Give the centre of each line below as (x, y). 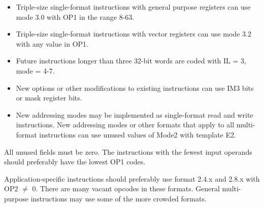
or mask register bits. (49, 98)
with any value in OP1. (52, 43)
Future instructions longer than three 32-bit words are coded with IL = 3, (131, 61)
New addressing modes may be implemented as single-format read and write (135, 114)
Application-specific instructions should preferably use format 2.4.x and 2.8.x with (132, 178)
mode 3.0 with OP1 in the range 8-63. (75, 16)
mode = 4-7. (35, 70)
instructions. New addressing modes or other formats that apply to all (125, 125)
